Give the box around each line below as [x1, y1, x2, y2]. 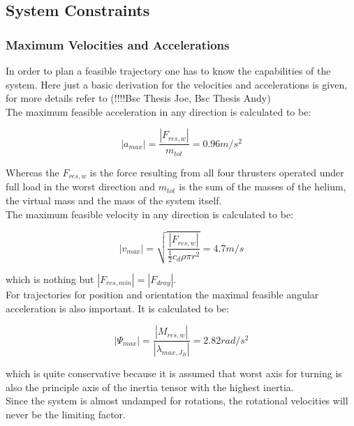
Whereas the [6, 165, 59, 179]
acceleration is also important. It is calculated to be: [6, 301, 229, 315]
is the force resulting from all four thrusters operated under [89, 165, 344, 179]
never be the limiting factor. [6, 406, 126, 421]
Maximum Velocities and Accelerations [6, 36, 230, 53]
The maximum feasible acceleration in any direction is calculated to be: [6, 104, 311, 119]
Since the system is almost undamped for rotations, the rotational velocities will [6, 393, 348, 408]
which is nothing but [6, 271, 94, 286]
